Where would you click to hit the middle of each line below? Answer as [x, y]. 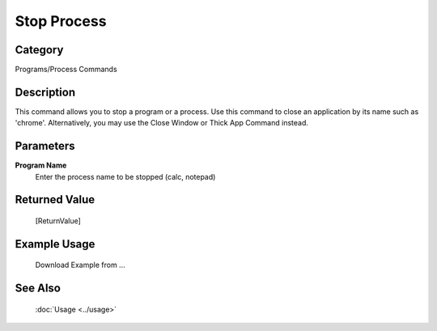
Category [39, 50]
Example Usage [55, 244]
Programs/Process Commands [66, 70]
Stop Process [61, 21]
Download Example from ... [80, 265]
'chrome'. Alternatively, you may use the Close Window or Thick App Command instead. [162, 123]
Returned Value [55, 199]
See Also [38, 289]
